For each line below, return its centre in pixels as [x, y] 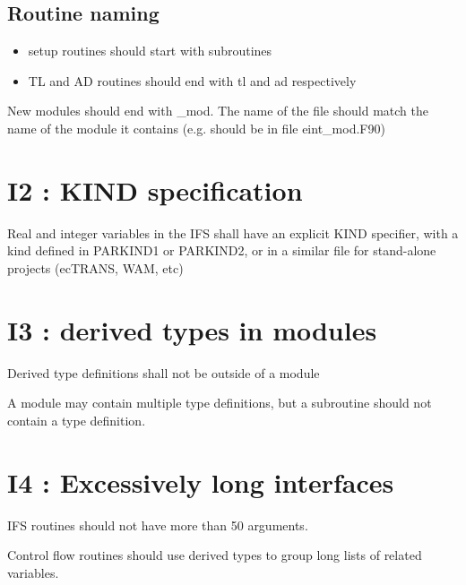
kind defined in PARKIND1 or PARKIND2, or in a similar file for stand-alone [222, 250]
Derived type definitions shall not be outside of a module [164, 372]
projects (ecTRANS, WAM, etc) [95, 267]
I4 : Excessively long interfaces [201, 482]
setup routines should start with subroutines [150, 51]
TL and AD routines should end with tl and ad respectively [192, 80]
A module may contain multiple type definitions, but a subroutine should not [220, 403]
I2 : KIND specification [155, 189]
